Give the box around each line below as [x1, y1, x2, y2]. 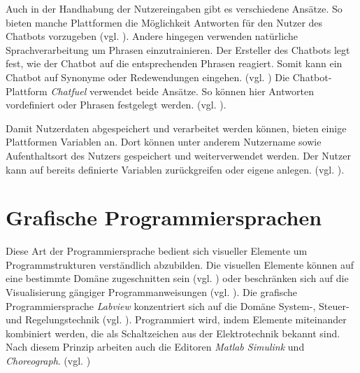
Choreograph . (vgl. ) [6, 353, 91, 367]
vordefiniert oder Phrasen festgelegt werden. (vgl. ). [6, 97, 226, 112]
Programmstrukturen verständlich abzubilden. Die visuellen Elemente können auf [6, 257, 354, 272]
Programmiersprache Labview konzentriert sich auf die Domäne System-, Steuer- [6, 298, 350, 313]
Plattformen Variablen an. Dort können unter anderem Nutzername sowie [6, 134, 322, 149]
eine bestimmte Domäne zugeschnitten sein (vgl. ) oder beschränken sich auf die [6, 271, 349, 286]
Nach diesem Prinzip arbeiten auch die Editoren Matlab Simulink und [6, 339, 305, 354]
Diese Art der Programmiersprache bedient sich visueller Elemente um [6, 244, 308, 258]
